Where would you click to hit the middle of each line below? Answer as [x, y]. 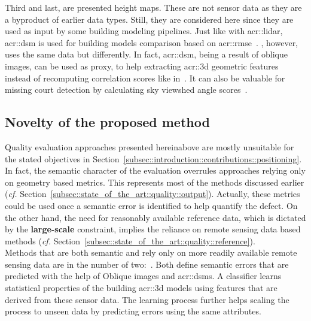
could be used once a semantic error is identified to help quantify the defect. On [151, 205]
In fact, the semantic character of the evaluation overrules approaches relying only [155, 170]
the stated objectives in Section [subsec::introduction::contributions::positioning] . [153, 158]
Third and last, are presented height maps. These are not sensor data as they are [153, 7]
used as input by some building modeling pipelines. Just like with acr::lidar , [144, 31]
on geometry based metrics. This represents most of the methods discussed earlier [155, 182]
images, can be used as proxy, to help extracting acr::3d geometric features [142, 66]
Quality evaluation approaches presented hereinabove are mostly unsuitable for [150, 146]
